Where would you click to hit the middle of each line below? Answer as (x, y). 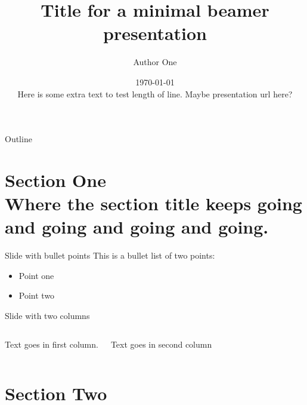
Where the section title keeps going (153, 203)
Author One (155, 62)
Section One (55, 180)
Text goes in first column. (52, 344)
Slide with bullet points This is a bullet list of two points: (110, 255)
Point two (37, 295)
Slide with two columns (47, 315)
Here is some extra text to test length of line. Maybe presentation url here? (155, 93)
